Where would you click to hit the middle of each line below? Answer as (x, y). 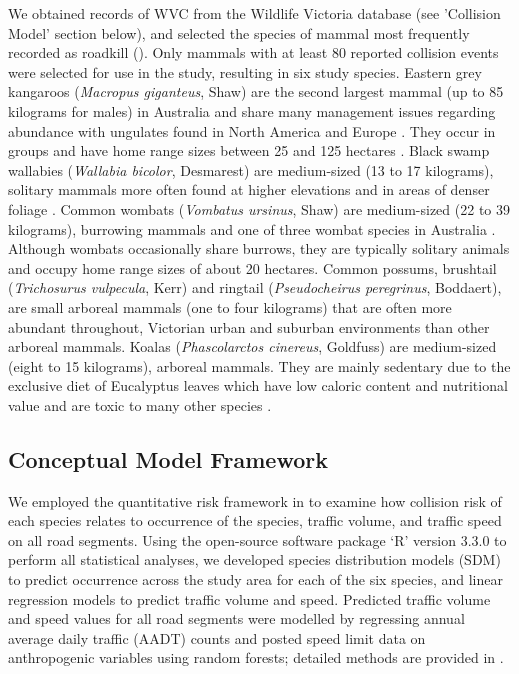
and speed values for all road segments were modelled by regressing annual (236, 618)
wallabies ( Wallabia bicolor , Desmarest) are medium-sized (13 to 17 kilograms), (251, 169)
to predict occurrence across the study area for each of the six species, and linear (255, 579)
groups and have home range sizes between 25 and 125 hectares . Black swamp (249, 150)
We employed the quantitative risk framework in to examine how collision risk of (255, 500)
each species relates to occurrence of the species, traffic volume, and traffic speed (255, 520)
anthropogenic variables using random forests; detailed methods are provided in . (256, 657)
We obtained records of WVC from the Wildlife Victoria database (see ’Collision (254, 13)
